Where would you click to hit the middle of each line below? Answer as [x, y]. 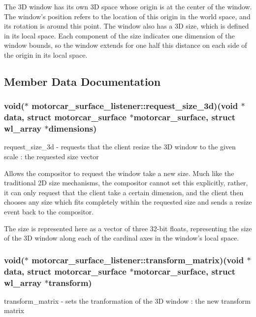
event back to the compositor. [49, 211]
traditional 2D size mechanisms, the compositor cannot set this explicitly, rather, [126, 183]
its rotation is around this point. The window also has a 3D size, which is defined [127, 26]
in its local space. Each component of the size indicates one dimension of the [119, 35]
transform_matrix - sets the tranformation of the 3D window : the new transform [127, 300]
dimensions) [73, 128]
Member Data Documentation [82, 81]
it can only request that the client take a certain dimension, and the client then [124, 192]
